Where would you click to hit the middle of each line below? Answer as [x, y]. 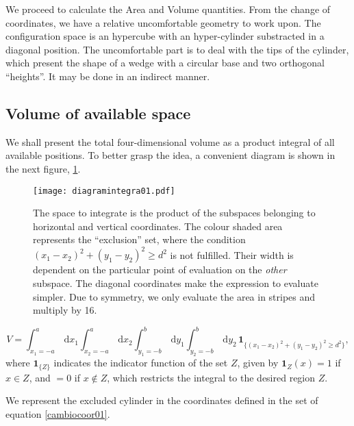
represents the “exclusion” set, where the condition [139, 239]
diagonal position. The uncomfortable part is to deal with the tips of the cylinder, [177, 49]
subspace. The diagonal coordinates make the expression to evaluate [176, 283]
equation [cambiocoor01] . [58, 413]
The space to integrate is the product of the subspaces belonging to [174, 213]
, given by [258, 363]
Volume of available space [98, 113]
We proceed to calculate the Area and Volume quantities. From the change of [168, 9]
